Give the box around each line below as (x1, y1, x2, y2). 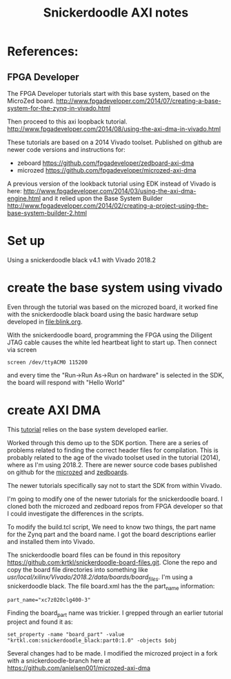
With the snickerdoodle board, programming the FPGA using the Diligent (7, 331, 212, 339)
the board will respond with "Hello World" (7, 378, 125, 386)
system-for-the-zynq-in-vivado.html (7, 104, 111, 112)
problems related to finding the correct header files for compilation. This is (7, 446, 219, 454)
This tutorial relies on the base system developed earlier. (7, 425, 168, 433)
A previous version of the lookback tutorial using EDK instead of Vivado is (7, 179, 217, 188)
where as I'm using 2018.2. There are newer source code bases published (7, 460, 217, 469)
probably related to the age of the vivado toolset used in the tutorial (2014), (7, 453, 221, 462)
